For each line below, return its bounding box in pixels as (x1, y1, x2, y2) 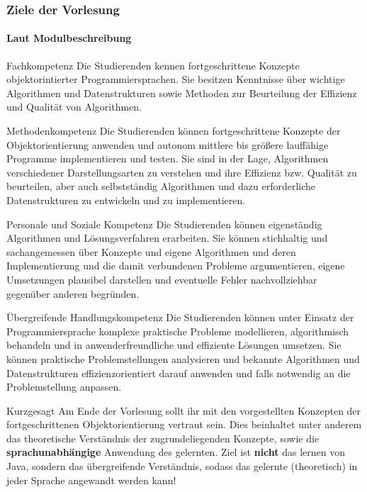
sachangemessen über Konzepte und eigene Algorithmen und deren (6, 244, 296, 259)
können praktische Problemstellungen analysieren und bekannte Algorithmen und (6, 351, 360, 366)
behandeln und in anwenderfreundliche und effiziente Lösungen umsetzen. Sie (6, 337, 341, 352)
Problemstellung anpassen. (6, 379, 122, 394)
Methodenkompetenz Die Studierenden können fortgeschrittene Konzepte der (6, 123, 341, 138)
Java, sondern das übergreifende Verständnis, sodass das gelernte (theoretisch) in (6, 459, 358, 474)
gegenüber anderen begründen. (6, 286, 140, 301)
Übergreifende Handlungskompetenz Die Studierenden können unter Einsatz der (6, 310, 354, 325)
